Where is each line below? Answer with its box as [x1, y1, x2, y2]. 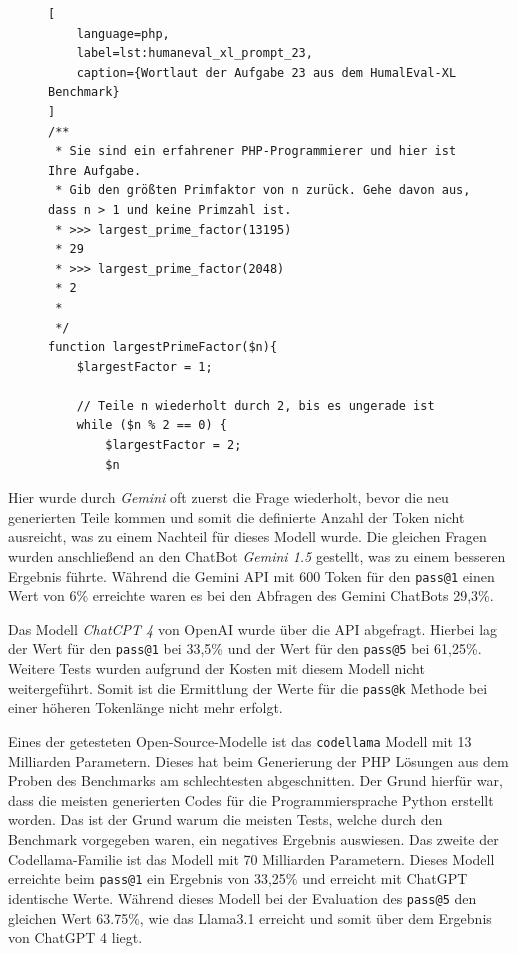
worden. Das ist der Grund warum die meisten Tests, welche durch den [8, 809, 443, 830]
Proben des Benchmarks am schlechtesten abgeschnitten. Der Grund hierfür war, [8, 770, 503, 791]
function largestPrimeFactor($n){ [48, 340, 278, 355]
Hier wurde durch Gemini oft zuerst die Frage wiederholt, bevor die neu [8, 487, 449, 508]
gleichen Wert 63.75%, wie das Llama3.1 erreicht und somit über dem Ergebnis [8, 907, 492, 928]
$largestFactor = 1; [76, 359, 213, 374]
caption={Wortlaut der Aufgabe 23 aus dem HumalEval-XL [76, 65, 457, 80]
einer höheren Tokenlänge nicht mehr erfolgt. [8, 697, 283, 718]
